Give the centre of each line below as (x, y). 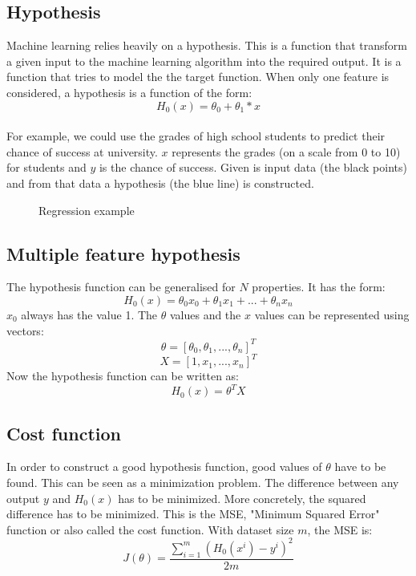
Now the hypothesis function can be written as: (123, 376)
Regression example (87, 210)
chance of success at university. (82, 151)
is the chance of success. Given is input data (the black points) (253, 167)
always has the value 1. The (89, 314)
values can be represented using (332, 314)
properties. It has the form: (319, 287)
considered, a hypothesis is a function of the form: (129, 92)
